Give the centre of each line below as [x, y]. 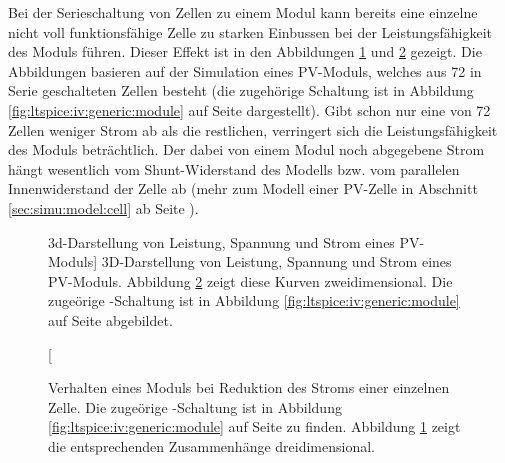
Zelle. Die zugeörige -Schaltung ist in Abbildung [195, 406]
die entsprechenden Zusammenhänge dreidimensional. [211, 445]
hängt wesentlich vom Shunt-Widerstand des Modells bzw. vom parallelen [234, 168]
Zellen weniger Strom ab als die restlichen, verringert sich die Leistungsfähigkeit [253, 129]
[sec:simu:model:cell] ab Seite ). [103, 207]
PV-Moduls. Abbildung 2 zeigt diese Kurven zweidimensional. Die [250, 280]
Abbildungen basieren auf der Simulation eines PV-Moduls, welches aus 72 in [245, 70]
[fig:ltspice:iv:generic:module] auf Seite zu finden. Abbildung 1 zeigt [254, 426]
